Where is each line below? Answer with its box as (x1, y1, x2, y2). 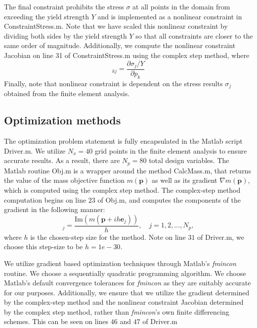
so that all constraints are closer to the (135, 30, 253, 41)
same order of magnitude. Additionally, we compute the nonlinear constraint (4, 40, 236, 51)
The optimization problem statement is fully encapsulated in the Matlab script (4, 136, 243, 146)
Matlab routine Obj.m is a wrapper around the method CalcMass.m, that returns (4, 165, 251, 175)
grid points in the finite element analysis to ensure (94, 145, 247, 156)
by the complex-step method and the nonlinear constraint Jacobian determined (4, 297, 244, 307)
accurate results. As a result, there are (4, 155, 120, 165)
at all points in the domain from (132, 1, 230, 11)
